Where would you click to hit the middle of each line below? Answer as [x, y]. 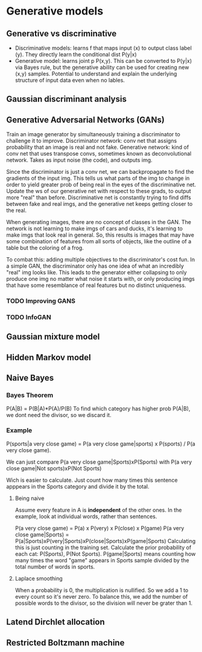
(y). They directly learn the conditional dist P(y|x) [76, 54]
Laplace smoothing [39, 578]
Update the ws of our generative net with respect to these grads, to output [99, 191]
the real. [17, 211]
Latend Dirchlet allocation [56, 622]
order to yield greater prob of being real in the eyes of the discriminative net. [101, 185]
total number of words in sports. [55, 567]
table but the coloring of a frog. [45, 248]
